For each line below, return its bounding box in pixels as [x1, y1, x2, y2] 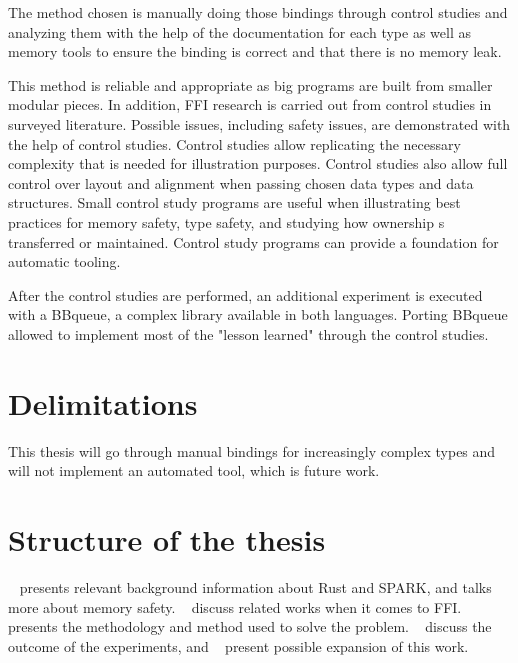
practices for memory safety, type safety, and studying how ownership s [8, 211, 445, 232]
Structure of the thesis [8, 519, 326, 559]
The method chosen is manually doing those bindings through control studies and [8, 2, 508, 22]
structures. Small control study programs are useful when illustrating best [8, 192, 461, 213]
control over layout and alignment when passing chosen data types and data [8, 172, 474, 193]
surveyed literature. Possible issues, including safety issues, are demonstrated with [8, 113, 511, 134]
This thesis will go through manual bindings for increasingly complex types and [8, 440, 496, 461]
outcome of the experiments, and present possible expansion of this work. [8, 635, 469, 656]
